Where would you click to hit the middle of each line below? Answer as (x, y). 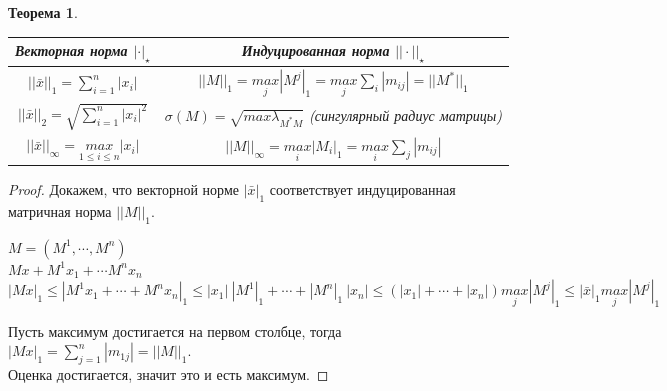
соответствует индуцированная (362, 189)
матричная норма (60, 210)
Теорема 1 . (43, 12)
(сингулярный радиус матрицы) (406, 115)
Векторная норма (71, 50)
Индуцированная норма (315, 50)
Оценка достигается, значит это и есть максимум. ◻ (168, 373)
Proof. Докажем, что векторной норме (123, 189)
